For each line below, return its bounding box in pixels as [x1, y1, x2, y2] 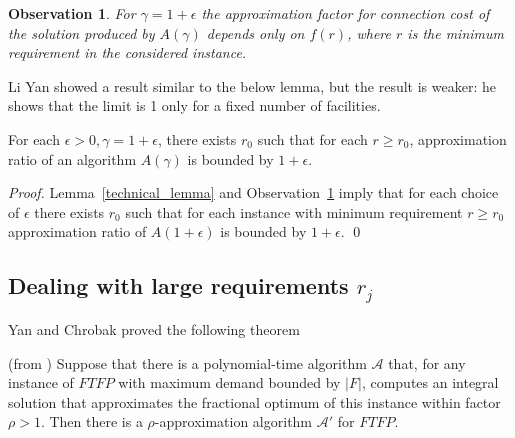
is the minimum [407, 22, 504, 43]
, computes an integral [361, 372, 499, 393]
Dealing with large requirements [8, 270, 349, 301]
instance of [8, 372, 74, 393]
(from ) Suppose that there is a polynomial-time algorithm [8, 352, 367, 373]
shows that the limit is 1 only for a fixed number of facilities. [8, 95, 381, 116]
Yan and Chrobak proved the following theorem [8, 318, 300, 339]
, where [347, 22, 392, 43]
